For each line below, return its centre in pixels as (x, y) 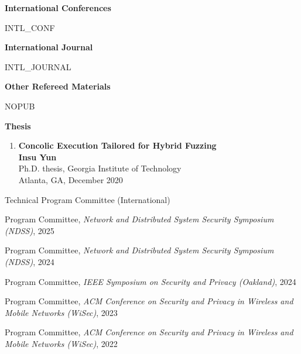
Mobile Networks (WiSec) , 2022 (61, 343)
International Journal (49, 47)
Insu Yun (37, 157)
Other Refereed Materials (58, 86)
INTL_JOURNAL (38, 66)
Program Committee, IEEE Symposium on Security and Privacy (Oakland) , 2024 (150, 281)
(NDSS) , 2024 (30, 261)
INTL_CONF (30, 27)
